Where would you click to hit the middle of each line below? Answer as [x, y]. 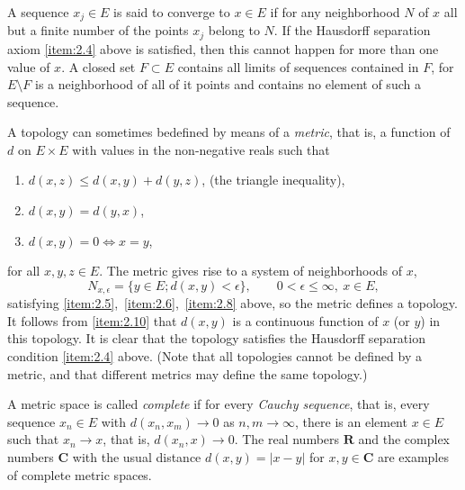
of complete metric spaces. [80, 474]
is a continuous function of [305, 320]
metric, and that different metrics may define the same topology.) [188, 373]
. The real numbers [287, 439]
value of [29, 66]
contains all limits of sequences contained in [298, 66]
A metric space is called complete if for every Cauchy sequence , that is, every [219, 404]
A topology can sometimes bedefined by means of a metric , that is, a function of [229, 132]
